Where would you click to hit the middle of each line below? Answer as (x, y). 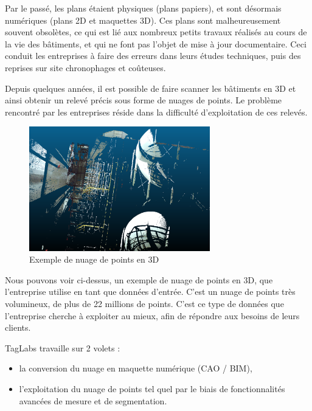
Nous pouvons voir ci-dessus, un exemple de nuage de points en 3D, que (139, 279)
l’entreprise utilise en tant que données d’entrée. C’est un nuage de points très (150, 292)
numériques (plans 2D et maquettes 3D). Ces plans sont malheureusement (143, 20)
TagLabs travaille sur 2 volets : (63, 347)
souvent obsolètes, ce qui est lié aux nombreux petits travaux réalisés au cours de (156, 32)
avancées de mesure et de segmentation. (93, 400)
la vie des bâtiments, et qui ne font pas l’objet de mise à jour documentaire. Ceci (156, 43)
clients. (18, 327)
